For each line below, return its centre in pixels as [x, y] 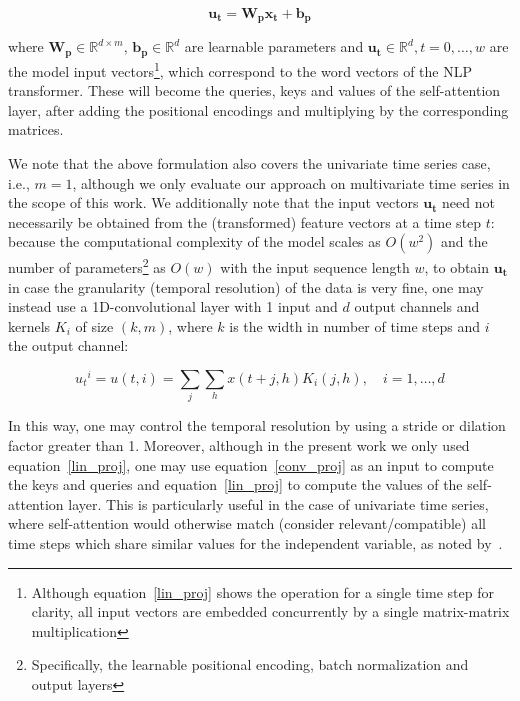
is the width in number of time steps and [354, 325]
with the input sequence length [315, 266]
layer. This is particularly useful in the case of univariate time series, [278, 503]
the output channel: [68, 345]
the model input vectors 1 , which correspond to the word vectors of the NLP [240, 69]
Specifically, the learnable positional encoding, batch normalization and [250, 664]
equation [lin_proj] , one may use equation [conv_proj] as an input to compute [251, 464]
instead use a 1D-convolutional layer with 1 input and [173, 306]
